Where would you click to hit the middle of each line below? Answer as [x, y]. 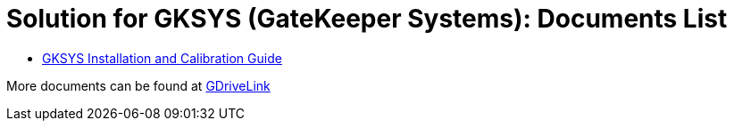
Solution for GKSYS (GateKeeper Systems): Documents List [367, 19]
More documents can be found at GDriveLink [138, 85]
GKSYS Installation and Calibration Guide [162, 58]
